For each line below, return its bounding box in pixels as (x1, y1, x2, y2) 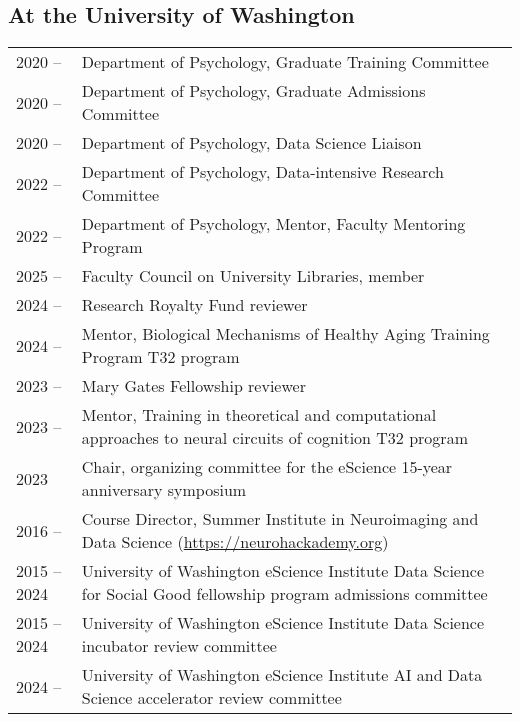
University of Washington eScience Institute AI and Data (81, 663, 483, 687)
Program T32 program (81, 345, 240, 369)
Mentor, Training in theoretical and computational (81, 403, 437, 427)
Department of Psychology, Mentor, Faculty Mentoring (81, 212, 466, 236)
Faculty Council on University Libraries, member (81, 264, 425, 288)
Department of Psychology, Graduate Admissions (81, 79, 426, 103)
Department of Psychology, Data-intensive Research (81, 160, 444, 184)
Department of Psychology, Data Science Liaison (81, 131, 422, 155)
